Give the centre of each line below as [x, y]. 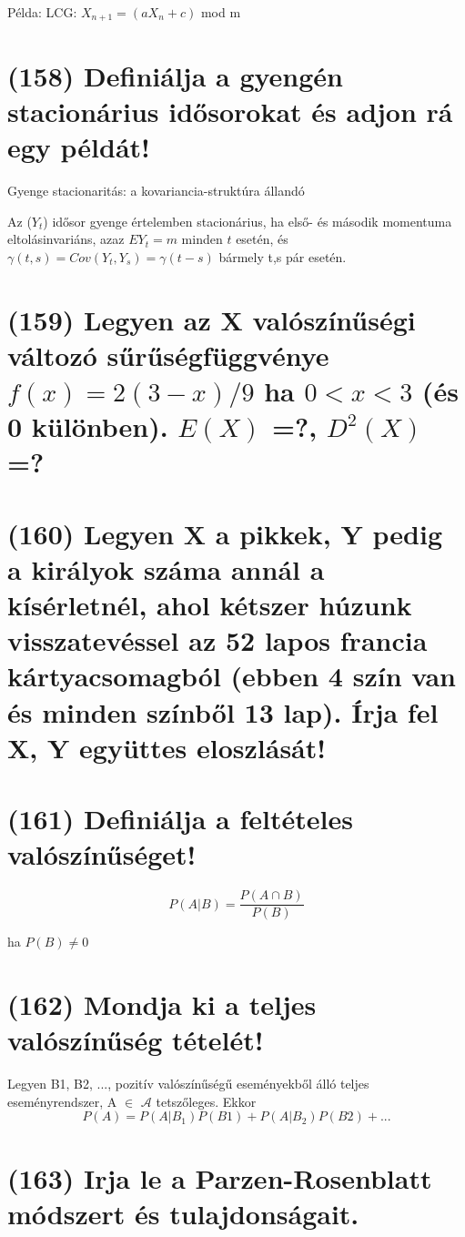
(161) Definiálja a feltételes [180, 819]
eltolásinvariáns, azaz [66, 239]
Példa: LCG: [42, 12]
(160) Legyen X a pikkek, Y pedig [225, 533]
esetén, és [262, 239]
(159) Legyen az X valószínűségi [212, 319]
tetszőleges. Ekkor [206, 1101]
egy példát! [79, 147]
